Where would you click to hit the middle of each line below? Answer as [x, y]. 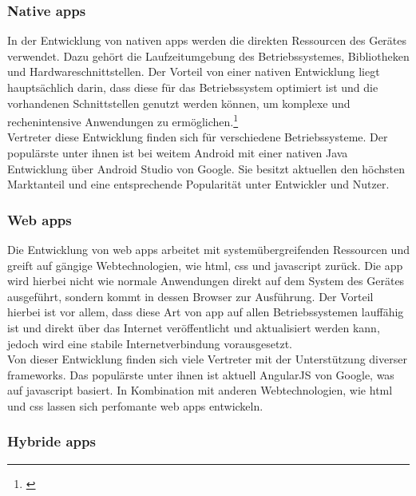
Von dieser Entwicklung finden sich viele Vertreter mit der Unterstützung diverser [207, 359]
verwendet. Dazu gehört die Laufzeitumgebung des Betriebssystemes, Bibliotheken [208, 56]
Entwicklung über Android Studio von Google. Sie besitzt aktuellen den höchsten [206, 168]
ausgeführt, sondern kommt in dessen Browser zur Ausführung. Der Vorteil [190, 296]
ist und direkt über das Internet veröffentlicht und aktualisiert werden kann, [194, 327]
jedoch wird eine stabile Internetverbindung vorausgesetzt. [150, 343]
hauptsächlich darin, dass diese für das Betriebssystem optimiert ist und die [193, 87]
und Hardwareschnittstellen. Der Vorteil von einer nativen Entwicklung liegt [194, 71]
